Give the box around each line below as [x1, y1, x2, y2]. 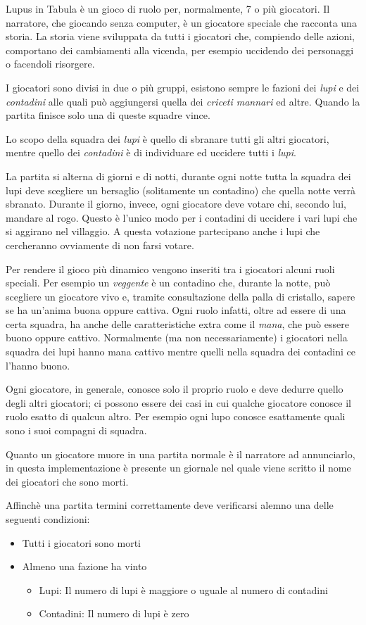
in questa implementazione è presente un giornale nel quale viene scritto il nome [6, 460, 351, 475]
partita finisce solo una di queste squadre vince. [6, 108, 210, 122]
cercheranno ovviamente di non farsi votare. [6, 237, 194, 252]
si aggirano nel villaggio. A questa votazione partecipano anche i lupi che [6, 224, 320, 239]
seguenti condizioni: [6, 512, 90, 526]
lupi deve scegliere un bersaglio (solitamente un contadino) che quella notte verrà [6, 182, 355, 197]
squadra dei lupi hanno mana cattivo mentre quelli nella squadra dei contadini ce [6, 344, 355, 359]
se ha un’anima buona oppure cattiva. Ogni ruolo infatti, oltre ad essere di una [6, 303, 346, 317]
